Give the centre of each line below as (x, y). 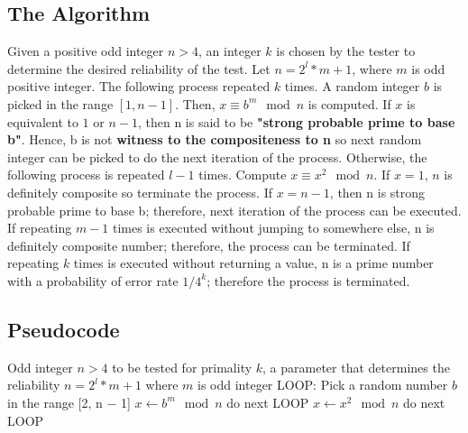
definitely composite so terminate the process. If (140, 192)
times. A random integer (352, 86)
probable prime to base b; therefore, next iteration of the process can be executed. (234, 210)
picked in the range (60, 103)
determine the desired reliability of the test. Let (139, 68)
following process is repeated (86, 175)
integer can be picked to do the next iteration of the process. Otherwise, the (217, 157)
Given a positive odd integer (86, 51)
